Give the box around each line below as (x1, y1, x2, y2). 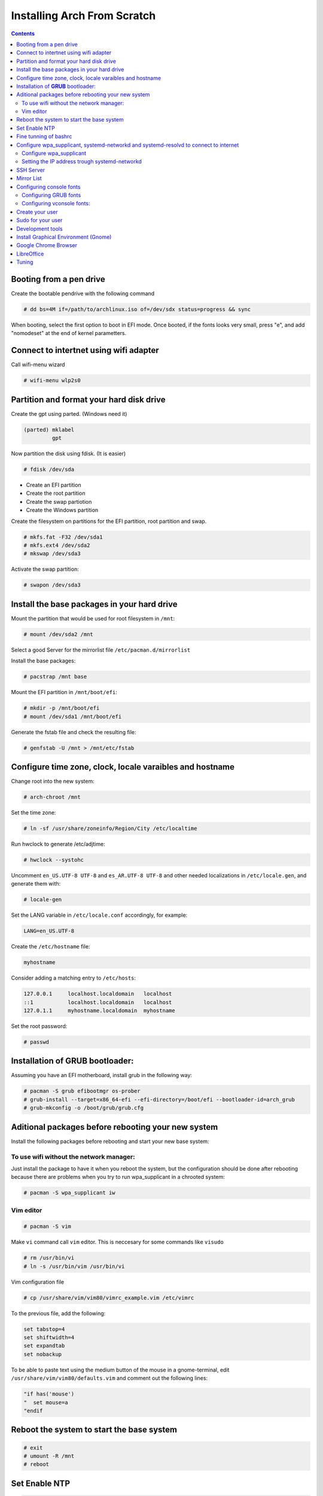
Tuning (16, 259, 33, 266)
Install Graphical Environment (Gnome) (16, 233, 112, 241)
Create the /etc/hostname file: (11, 943, 90, 950)
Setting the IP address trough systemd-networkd (22, 158, 142, 165)
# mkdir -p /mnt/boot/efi (23, 705, 100, 711)
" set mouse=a (23, 1399, 68, 1406)
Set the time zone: (11, 809, 56, 816)
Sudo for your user (16, 217, 63, 224)
